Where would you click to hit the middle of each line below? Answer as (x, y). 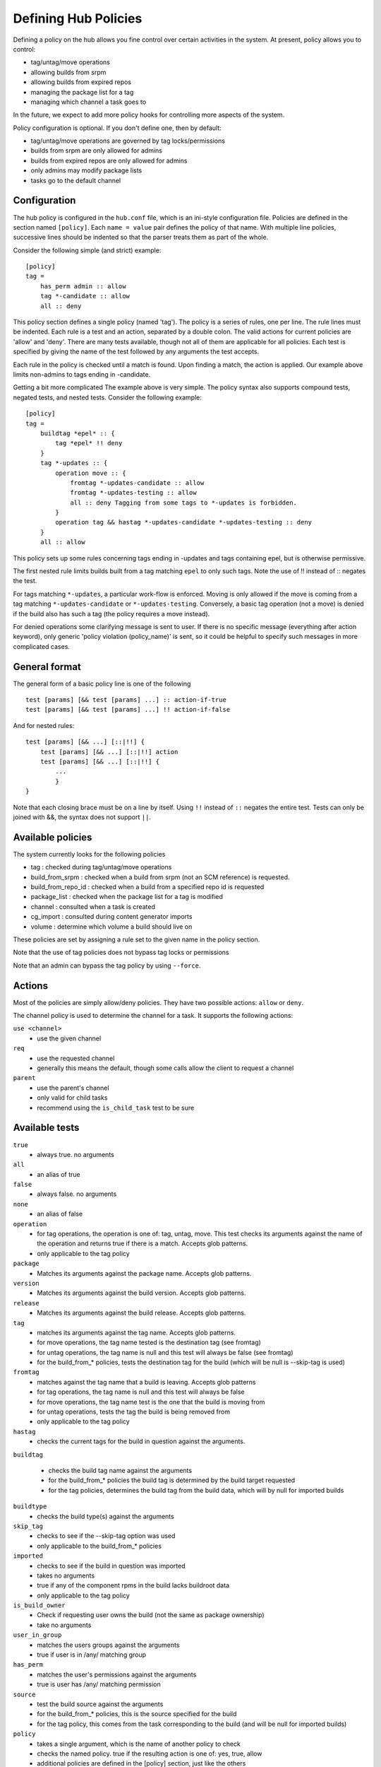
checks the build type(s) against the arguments (105, 1516)
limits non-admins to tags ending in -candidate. (82, 374)
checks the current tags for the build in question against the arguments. (141, 1441)
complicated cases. (42, 646)
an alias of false (60, 1214)
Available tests (46, 1128)
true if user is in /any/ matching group (92, 1655)
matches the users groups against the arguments (108, 1645)
